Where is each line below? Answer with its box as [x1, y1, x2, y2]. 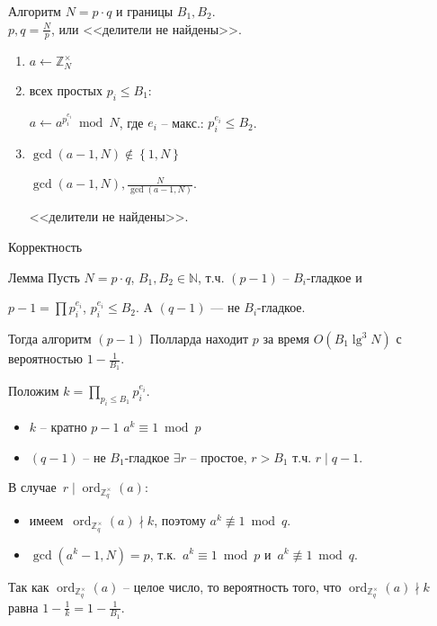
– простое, [190, 447, 247, 466]
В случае [8, 478, 57, 496]
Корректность [8, 237, 83, 256]
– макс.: [161, 112, 204, 131]
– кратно [40, 417, 87, 435]
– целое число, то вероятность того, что [123, 577, 342, 595]
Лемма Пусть [8, 267, 80, 286]
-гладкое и [306, 267, 362, 286]
